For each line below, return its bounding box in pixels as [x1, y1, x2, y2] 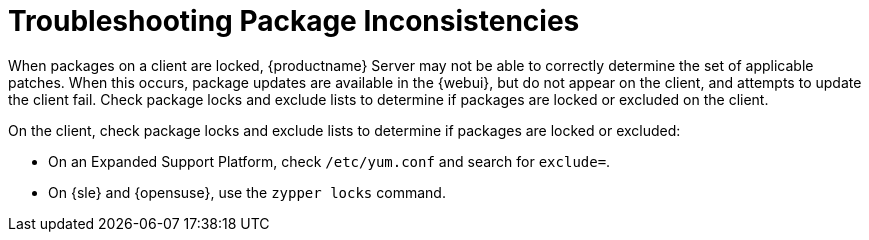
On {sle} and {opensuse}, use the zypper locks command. [48, 183, 446, 201]
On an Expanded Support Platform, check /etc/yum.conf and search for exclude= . [48, 152, 611, 170]
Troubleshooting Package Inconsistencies [8, 4, 580, 38]
